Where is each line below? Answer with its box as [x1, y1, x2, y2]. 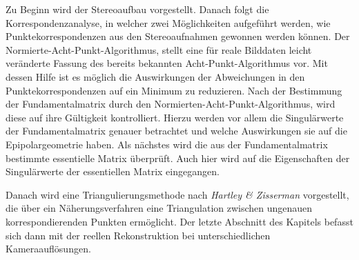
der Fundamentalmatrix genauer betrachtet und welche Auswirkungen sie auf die [6, 123, 347, 138]
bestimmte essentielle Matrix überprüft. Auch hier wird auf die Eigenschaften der [6, 150, 350, 165]
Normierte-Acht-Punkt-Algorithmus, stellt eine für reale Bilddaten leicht [6, 42, 312, 57]
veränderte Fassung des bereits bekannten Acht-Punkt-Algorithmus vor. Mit [6, 56, 328, 70]
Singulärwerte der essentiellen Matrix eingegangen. [6, 164, 220, 179]
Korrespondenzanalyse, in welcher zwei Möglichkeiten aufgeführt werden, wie [6, 15, 331, 30]
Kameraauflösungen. [6, 241, 91, 256]
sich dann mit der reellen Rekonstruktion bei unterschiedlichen [6, 228, 271, 242]
